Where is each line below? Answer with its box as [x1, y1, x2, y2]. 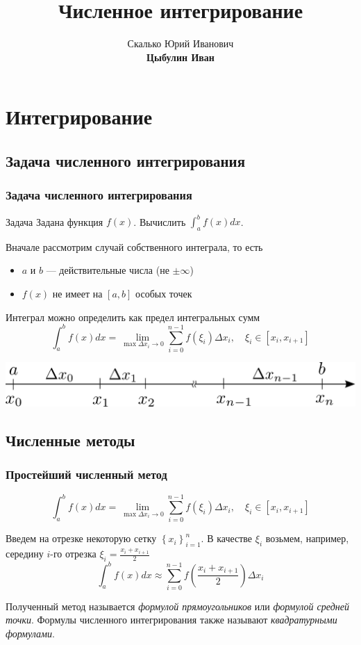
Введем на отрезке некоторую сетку [6, 531, 157, 546]
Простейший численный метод [6, 466, 167, 483]
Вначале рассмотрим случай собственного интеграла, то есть [6, 239, 263, 254]
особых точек [135, 286, 192, 300]
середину [6, 546, 44, 561]
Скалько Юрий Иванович [127, 36, 234, 51]
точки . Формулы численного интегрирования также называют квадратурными [6, 612, 337, 627]
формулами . [6, 626, 55, 641]
